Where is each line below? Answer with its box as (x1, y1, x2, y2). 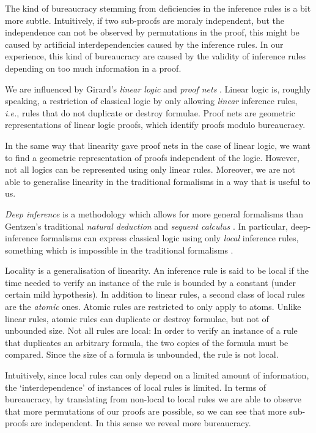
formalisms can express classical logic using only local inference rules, (40, 232, 299, 244)
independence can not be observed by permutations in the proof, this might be (5, 26, 299, 39)
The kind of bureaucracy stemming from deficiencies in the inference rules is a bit (5, 2, 311, 14)
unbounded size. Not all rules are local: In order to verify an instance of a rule (5, 324, 298, 337)
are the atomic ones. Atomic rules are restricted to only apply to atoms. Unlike (5, 300, 301, 313)
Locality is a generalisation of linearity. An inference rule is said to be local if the (5, 264, 309, 277)
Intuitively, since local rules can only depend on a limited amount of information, (5, 369, 309, 382)
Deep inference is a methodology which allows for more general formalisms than (5, 207, 304, 220)
